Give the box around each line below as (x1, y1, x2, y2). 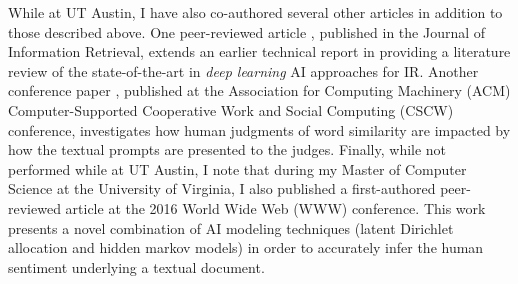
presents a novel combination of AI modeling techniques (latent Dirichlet (8, 217, 454, 238)
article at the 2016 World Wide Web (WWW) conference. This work (65, 197, 486, 218)
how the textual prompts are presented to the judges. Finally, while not (8, 139, 447, 160)
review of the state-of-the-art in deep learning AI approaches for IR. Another (8, 60, 479, 81)
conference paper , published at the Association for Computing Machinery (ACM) (8, 80, 511, 101)
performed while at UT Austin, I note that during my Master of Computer (8, 158, 467, 179)
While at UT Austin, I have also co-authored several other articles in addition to (8, 2, 503, 22)
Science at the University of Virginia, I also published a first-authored (8, 178, 436, 199)
